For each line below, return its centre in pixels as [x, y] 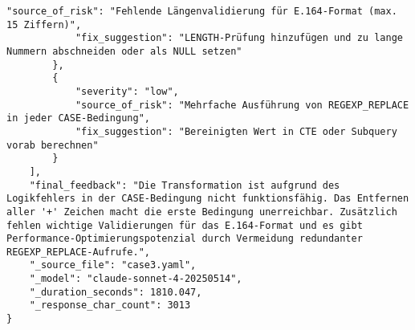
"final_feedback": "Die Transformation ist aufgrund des [185, 185]
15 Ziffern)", [44, 24]
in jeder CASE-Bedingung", [78, 118]
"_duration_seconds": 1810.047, [116, 292]
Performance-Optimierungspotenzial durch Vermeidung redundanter [185, 239]
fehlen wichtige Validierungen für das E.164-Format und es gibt [185, 225]
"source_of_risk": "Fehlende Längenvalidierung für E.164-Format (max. [202, 11]
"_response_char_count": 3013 [110, 306]
